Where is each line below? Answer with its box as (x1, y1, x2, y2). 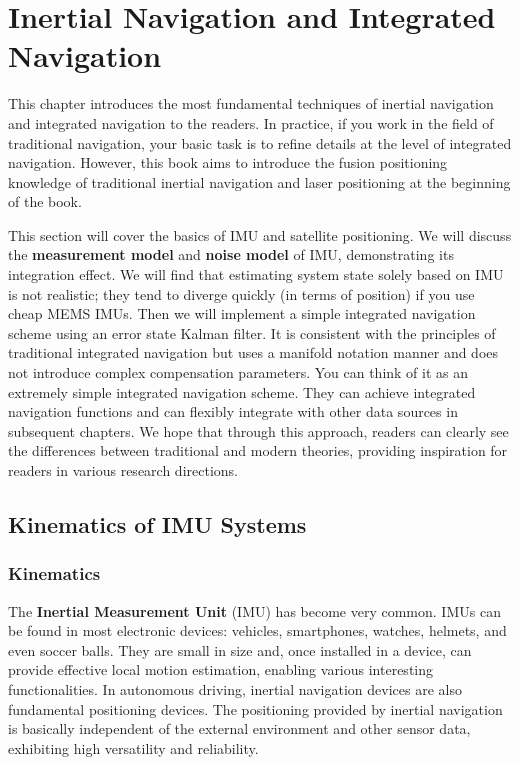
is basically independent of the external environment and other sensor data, (8, 718, 471, 739)
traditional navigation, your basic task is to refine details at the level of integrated (8, 132, 512, 153)
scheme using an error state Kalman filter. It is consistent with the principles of (8, 322, 496, 343)
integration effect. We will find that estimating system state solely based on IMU (8, 264, 504, 285)
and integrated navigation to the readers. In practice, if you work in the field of (8, 112, 494, 133)
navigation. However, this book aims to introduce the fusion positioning (8, 152, 448, 173)
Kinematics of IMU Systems (8, 508, 307, 539)
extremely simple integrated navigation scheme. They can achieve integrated (8, 381, 476, 402)
